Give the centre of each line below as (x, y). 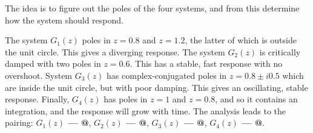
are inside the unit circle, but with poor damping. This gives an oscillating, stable (156, 87)
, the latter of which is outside (241, 40)
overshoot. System (39, 75)
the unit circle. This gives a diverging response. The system (115, 51)
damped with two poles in (53, 63)
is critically (280, 51)
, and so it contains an (256, 99)
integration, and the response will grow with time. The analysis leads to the (146, 110)
